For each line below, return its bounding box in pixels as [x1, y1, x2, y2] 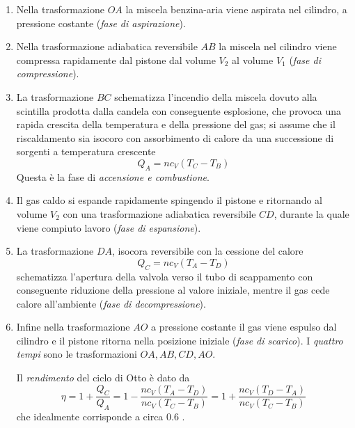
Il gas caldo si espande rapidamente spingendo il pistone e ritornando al [16, 193, 322, 207]
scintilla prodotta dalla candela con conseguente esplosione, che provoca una [16, 103, 342, 118]
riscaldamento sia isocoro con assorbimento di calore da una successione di [16, 130, 334, 145]
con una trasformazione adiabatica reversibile [63, 206, 256, 221]
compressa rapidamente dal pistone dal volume [16, 52, 216, 67]
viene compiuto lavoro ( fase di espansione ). [16, 220, 201, 235]
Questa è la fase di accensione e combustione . [16, 169, 210, 184]
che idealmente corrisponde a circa [16, 409, 164, 424]
